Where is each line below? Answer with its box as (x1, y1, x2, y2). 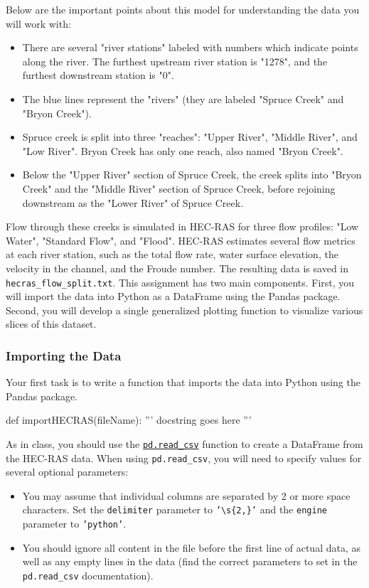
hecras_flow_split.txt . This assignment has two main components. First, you (6, 274, 355, 289)
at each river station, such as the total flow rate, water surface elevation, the (6, 247, 338, 262)
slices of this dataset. (6, 316, 97, 331)
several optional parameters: (6, 464, 129, 479)
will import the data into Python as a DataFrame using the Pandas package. (6, 289, 341, 304)
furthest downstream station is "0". (22, 68, 174, 82)
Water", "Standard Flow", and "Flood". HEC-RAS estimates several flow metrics (6, 232, 355, 247)
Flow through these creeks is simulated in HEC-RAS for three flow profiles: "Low (6, 219, 359, 234)
